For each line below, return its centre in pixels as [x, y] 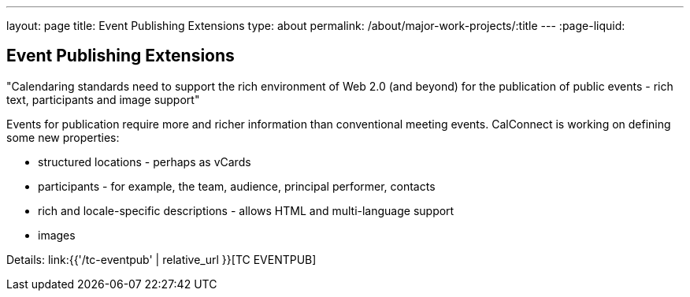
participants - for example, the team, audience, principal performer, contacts [237, 186]
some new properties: [63, 137]
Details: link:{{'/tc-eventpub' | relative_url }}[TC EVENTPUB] [161, 259]
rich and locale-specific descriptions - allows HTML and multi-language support [246, 210]
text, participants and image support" [103, 99]
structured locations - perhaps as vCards [145, 161]
